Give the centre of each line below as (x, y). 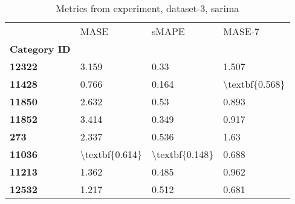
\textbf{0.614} (111, 154)
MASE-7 (242, 31)
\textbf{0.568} (254, 84)
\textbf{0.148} (183, 154)
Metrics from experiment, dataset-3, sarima (147, 8)
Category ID (40, 49)
